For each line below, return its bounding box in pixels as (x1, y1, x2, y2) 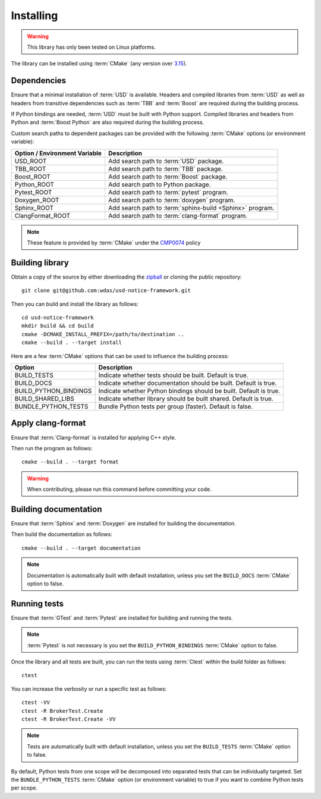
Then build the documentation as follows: (11, 531, 112, 538)
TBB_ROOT (14, 164, 46, 173)
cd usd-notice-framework (21, 314, 94, 321)
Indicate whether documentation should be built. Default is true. (98, 379, 277, 387)
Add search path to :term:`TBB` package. (108, 164, 223, 173)
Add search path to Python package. (108, 180, 211, 189)
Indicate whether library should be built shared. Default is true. (98, 394, 273, 403)
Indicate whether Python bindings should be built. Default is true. (98, 387, 281, 395)
